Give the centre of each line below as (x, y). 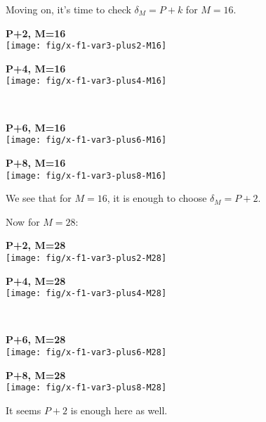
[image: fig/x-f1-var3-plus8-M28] (86, 388)
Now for (23, 221)
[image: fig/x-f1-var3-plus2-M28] (86, 258)
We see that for (39, 198)
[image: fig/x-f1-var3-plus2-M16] (86, 46)
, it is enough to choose (157, 198)
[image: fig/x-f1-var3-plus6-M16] (86, 140)
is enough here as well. (119, 410)
